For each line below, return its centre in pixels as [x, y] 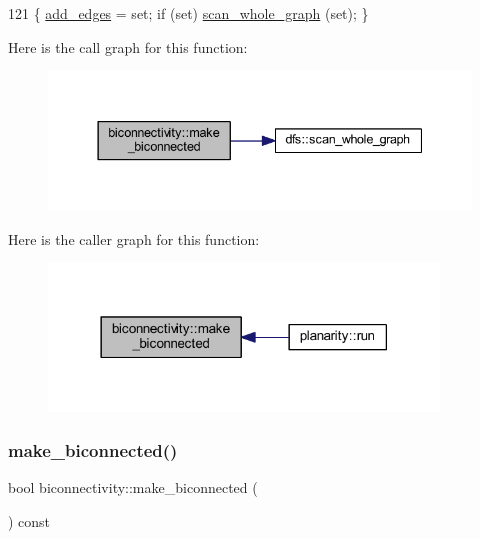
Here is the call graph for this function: [128, 46]
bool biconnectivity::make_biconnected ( [133, 487]
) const [29, 521]
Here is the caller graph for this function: [134, 238]
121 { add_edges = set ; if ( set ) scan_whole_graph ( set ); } [188, 13]
